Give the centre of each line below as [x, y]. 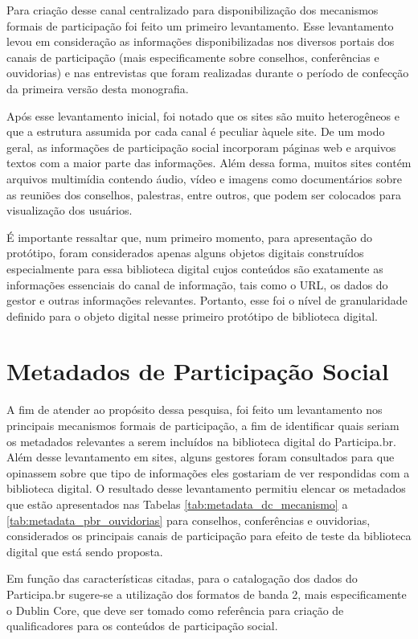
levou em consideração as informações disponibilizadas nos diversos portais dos [201, 41]
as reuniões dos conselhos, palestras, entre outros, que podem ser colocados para [204, 194]
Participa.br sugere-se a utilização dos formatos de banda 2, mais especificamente [207, 594]
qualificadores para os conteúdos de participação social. [142, 626]
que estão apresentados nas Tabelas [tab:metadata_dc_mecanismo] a [177, 504]
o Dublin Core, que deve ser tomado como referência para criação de [175, 610]
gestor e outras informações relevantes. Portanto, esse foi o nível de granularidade [207, 300]
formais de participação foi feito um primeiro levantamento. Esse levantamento [200, 25]
